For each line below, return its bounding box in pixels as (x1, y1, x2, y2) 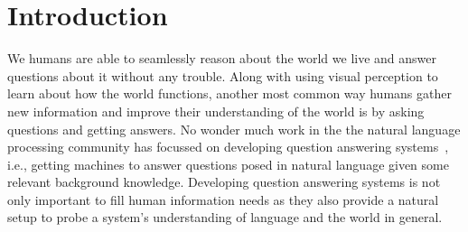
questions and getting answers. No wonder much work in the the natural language (7, 119, 461, 138)
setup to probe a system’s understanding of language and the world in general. (7, 208, 443, 227)
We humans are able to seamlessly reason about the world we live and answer (7, 49, 437, 68)
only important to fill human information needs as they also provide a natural (7, 190, 439, 209)
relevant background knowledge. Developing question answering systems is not (7, 172, 441, 191)
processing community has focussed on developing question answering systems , (7, 137, 449, 156)
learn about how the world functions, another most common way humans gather (7, 84, 452, 103)
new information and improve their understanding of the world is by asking (7, 101, 425, 120)
